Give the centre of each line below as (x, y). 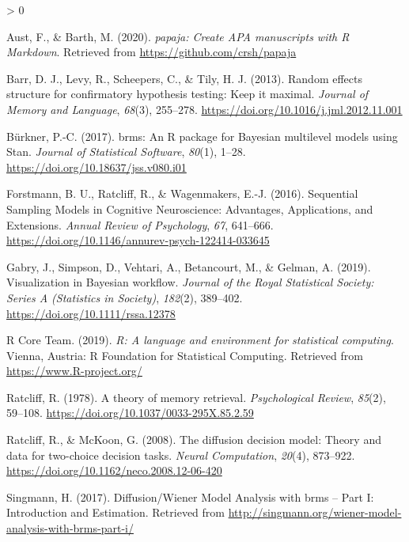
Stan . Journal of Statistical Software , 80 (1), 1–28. (126, 152)
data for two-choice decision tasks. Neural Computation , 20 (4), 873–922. (181, 455)
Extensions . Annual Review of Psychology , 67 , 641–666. (140, 224)
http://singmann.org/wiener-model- (315, 512)
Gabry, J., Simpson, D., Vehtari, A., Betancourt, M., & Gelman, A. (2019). (189, 266)
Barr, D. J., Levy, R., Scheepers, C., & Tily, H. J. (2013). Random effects (185, 78)
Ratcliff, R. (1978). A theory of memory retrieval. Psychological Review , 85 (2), (196, 397)
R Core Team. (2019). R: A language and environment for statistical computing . (200, 340)
